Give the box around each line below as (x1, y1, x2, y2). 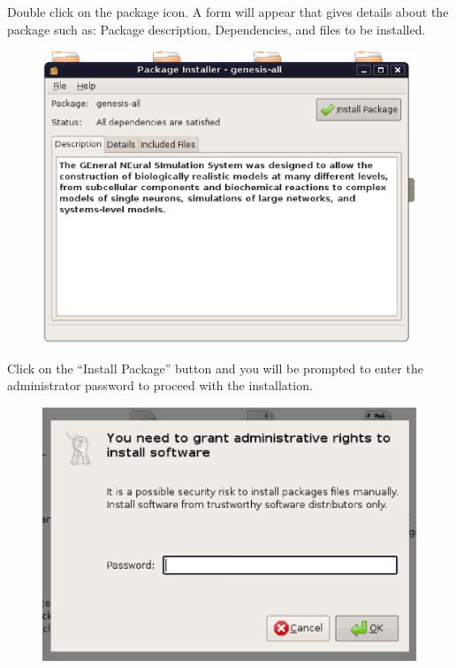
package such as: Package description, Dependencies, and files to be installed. (7, 19, 426, 38)
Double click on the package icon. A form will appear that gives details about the (7, 3, 449, 20)
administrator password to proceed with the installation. (7, 376, 313, 395)
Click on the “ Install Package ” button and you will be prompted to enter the (7, 358, 423, 377)
